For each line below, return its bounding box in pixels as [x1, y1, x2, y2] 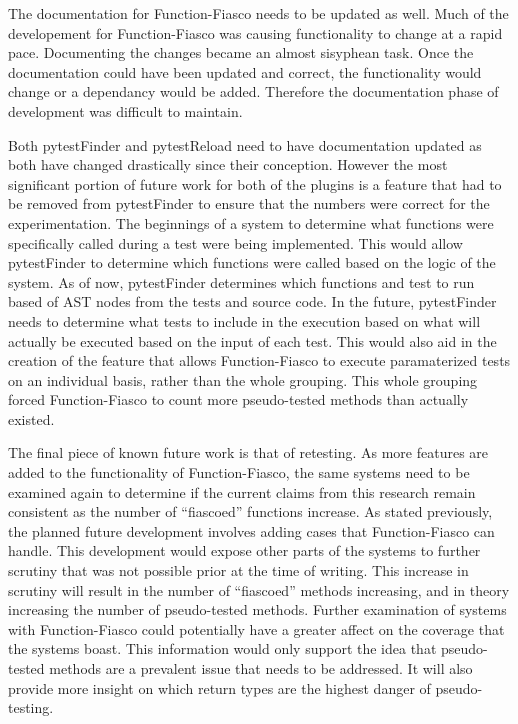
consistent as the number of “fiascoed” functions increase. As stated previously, [8, 501, 493, 522]
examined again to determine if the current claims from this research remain [8, 481, 476, 502]
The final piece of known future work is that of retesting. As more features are [8, 442, 489, 463]
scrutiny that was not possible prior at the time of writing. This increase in [8, 560, 469, 581]
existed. [8, 408, 55, 429]
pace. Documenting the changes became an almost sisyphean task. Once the [8, 42, 474, 63]
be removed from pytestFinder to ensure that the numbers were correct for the [8, 193, 490, 214]
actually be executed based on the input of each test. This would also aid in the [8, 330, 497, 351]
